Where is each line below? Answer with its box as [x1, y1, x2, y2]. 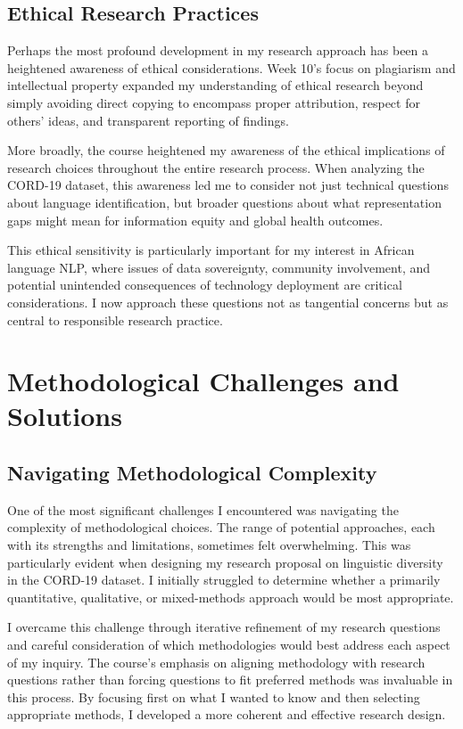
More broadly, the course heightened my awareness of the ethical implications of [7, 141, 445, 160]
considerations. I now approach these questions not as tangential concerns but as [7, 292, 449, 311]
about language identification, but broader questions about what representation [7, 192, 442, 211]
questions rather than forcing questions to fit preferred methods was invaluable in [7, 670, 453, 689]
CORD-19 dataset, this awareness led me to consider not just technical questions [7, 176, 449, 194]
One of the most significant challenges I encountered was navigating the [7, 500, 399, 519]
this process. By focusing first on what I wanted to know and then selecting [7, 687, 420, 706]
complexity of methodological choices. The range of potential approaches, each [7, 518, 435, 537]
